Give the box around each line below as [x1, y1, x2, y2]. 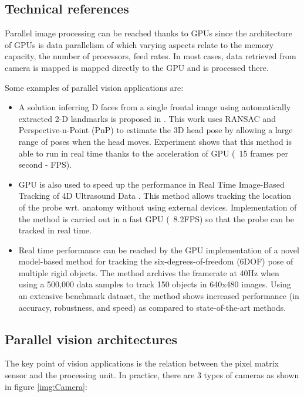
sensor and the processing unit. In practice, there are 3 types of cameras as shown [5, 369, 299, 381]
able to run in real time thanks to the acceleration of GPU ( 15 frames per [18, 147, 288, 159]
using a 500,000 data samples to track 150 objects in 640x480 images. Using [18, 278, 291, 290]
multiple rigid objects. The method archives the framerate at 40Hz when [18, 266, 279, 279]
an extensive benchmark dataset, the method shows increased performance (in [18, 290, 299, 302]
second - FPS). [18, 158, 72, 171]
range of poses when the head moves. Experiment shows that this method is [18, 135, 292, 147]
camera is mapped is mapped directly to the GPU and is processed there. [5, 61, 269, 73]
